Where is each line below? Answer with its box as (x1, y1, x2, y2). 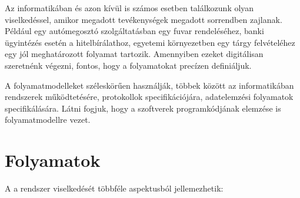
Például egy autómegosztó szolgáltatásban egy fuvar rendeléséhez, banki (5, 25, 264, 37)
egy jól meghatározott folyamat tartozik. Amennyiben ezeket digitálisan (5, 48, 264, 60)
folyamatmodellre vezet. (5, 113, 91, 126)
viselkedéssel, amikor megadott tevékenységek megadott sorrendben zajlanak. (5, 13, 282, 25)
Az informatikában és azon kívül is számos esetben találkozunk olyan (5, 2, 254, 14)
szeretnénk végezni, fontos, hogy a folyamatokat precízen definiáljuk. (5, 59, 252, 71)
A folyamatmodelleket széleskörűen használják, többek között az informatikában (5, 79, 294, 91)
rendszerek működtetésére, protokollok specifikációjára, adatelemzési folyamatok (5, 90, 294, 103)
